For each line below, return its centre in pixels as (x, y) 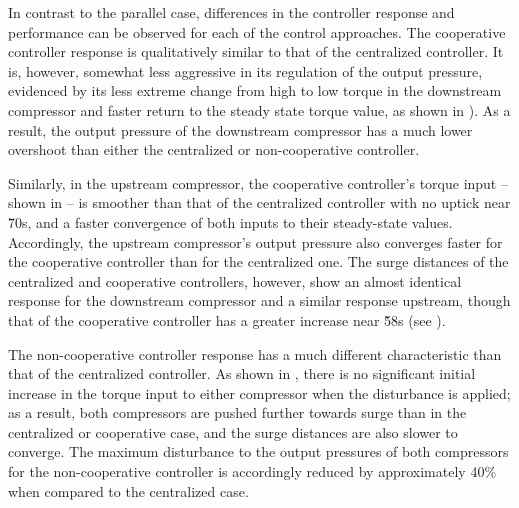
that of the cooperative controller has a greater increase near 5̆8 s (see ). (227, 319)
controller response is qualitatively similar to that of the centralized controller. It (256, 51)
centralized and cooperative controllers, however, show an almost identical (235, 280)
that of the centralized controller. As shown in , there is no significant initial (242, 373)
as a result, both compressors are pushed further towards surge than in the (237, 412)
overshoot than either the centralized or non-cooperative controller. (214, 149)
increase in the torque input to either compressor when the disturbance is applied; (259, 392)
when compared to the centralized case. (128, 490)
